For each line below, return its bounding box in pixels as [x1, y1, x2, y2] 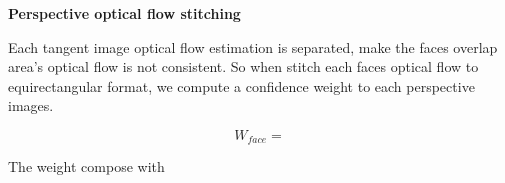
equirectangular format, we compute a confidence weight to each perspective [8, 75, 475, 96]
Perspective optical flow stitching [8, 3, 241, 23]
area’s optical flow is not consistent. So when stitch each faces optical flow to [8, 56, 479, 77]
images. [8, 95, 54, 116]
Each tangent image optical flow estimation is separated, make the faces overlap [8, 36, 498, 57]
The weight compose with [8, 156, 165, 177]
